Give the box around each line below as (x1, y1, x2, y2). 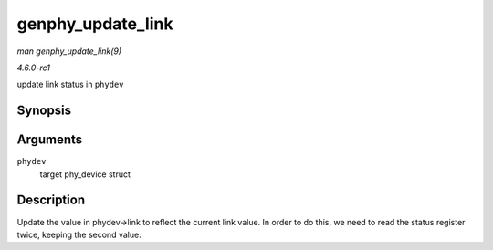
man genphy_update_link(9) (16, 46, 122, 57)
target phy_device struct (39, 169, 131, 180)
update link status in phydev (16, 78, 124, 90)
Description (16, 193, 86, 208)
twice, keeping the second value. (16, 229, 142, 240)
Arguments (16, 132, 83, 148)
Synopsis (16, 103, 72, 119)
